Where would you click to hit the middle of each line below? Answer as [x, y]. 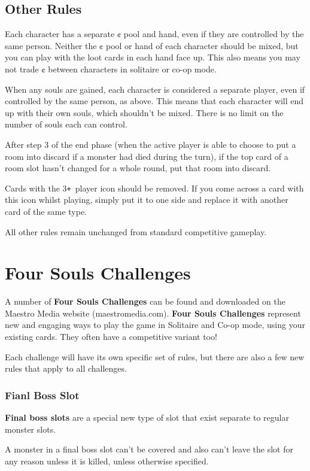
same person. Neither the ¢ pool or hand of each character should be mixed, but [152, 45]
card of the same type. [46, 211]
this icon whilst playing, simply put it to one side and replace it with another [147, 200]
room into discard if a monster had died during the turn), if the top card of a [147, 156]
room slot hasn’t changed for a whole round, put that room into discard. [138, 168]
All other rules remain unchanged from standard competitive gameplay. [136, 231]
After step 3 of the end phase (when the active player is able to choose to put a [151, 144]
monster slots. [31, 429]
